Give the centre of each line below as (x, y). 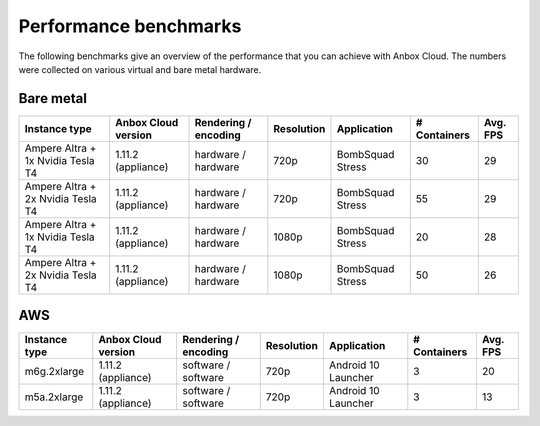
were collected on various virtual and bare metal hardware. (140, 69)
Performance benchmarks (130, 26)
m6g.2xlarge (54, 372)
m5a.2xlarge (54, 397)
